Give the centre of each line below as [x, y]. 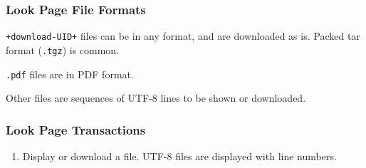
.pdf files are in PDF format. [70, 74]
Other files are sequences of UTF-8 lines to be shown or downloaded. [156, 98]
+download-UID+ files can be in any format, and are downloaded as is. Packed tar [183, 36]
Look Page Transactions [76, 129]
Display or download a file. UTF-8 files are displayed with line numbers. [179, 156]
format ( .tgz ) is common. [63, 49]
